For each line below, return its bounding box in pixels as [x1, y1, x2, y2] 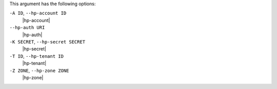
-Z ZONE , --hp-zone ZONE [9, 67, 69, 74]
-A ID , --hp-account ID [9, 10, 67, 16]
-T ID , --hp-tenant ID [9, 53, 64, 59]
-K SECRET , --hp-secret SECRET [9, 38, 86, 44]
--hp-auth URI [9, 25, 45, 31]
